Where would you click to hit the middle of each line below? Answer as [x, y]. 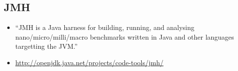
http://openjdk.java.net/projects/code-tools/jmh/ [89, 62]
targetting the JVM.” [46, 46]
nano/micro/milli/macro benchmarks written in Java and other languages [125, 36]
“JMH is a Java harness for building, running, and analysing [105, 27]
